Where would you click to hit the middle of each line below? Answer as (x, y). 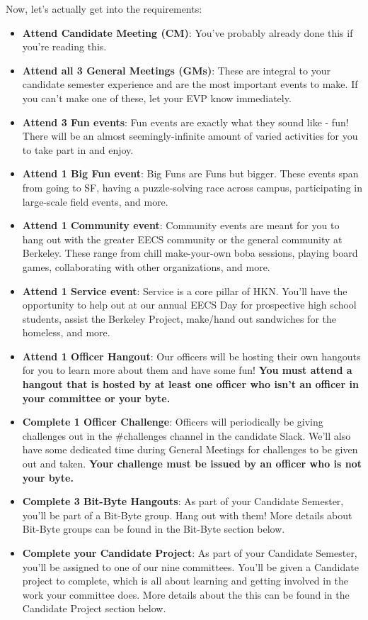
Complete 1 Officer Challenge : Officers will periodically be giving (173, 422)
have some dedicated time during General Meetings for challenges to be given (190, 449)
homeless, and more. (66, 332)
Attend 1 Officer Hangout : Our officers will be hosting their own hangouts (191, 356)
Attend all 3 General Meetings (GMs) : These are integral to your (176, 70)
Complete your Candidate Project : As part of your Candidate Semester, (190, 553)
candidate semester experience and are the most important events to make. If (190, 84)
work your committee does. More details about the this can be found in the (186, 594)
